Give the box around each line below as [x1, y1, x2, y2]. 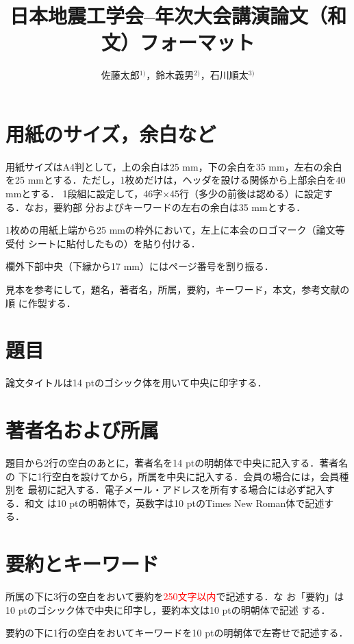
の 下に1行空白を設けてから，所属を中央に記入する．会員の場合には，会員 [5, 469, 340, 483]
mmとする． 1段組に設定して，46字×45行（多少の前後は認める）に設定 [5, 186, 324, 201]
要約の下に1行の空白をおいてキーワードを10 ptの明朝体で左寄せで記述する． [5, 626, 349, 640]
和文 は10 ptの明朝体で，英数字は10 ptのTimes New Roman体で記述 [24, 495, 325, 510]
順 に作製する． [5, 295, 76, 310]
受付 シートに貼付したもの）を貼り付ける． [5, 236, 201, 250]
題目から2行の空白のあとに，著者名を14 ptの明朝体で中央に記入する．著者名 [5, 456, 349, 470]
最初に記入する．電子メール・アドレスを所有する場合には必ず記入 [27, 482, 325, 497]
